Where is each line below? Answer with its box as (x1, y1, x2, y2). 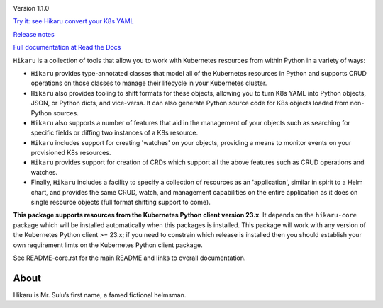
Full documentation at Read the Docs (13, 43, 121, 52)
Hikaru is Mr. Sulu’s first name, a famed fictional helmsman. (13, 290, 187, 299)
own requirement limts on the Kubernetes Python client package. (13, 241, 203, 249)
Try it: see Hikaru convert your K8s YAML (13, 17, 134, 25)
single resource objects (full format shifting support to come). (30, 198, 211, 207)
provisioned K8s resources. (30, 149, 111, 157)
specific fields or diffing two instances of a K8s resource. (30, 128, 199, 137)
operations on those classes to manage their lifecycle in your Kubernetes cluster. (30, 79, 267, 88)
